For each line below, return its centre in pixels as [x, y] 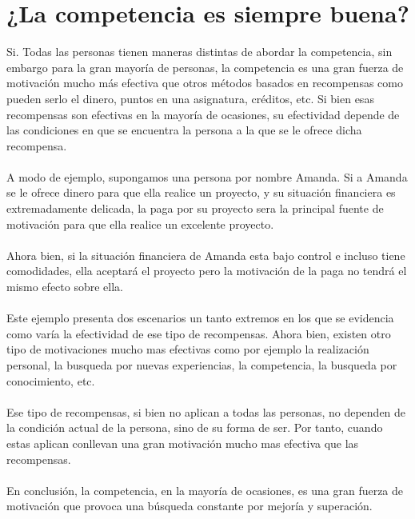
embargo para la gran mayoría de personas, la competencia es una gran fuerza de [205, 67]
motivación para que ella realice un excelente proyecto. [140, 224]
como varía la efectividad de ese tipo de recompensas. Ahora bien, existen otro [199, 333]
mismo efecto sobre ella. [65, 287]
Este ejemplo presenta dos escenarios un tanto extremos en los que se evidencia [200, 318]
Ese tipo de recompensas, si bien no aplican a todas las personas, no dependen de [206, 411]
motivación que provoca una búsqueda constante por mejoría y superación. [190, 506]
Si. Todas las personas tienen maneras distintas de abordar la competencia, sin [200, 52]
